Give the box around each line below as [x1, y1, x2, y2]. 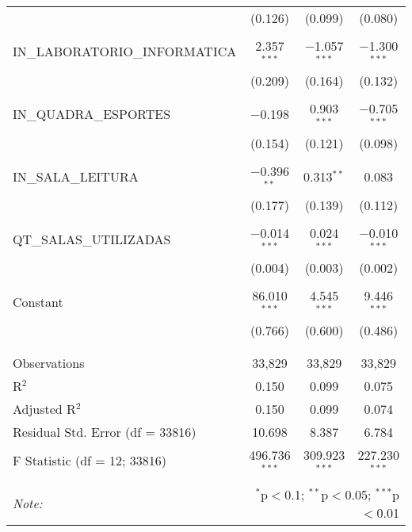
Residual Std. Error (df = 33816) [13, 422, 196, 441]
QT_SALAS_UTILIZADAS [13, 229, 171, 248]
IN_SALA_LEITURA [13, 166, 139, 186]
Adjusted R [13, 399, 76, 418]
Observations [13, 353, 85, 372]
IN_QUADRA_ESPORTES [13, 105, 171, 124]
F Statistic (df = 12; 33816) [13, 451, 167, 470]
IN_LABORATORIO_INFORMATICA [13, 42, 237, 61]
